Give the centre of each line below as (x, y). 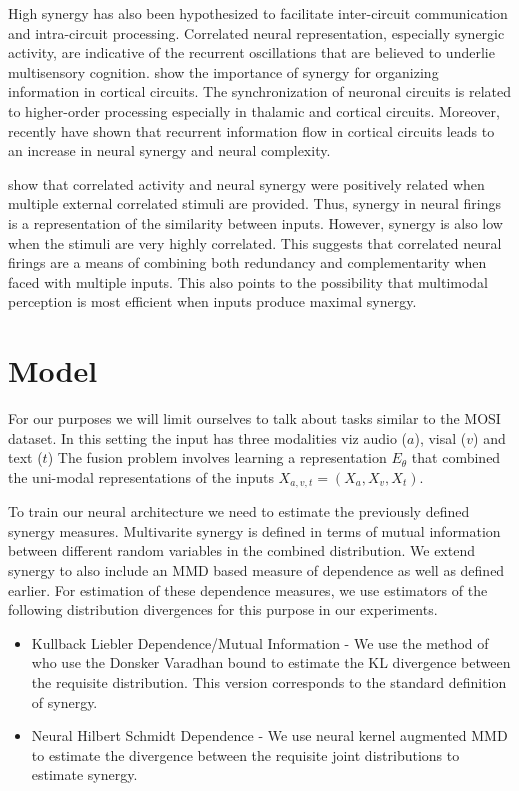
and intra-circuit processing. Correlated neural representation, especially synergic (256, 32)
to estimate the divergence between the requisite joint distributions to (245, 754)
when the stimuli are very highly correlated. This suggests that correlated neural (255, 242)
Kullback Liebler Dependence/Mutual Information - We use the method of (260, 642)
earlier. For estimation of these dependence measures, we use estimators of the (248, 589)
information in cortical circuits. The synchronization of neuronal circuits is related (260, 91)
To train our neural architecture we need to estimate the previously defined (239, 511)
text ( (25, 457)
